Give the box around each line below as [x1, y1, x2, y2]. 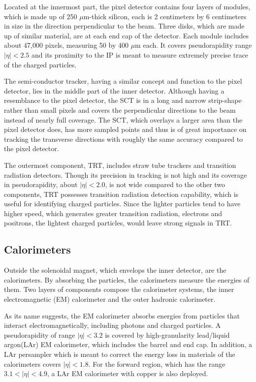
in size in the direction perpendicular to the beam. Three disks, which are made [4, 21, 245, 31]
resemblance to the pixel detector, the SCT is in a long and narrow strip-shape [4, 95, 242, 105]
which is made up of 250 [4, 11, 77, 21]
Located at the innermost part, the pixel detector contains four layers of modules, [4, 1, 251, 11]
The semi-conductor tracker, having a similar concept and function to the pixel [4, 76, 242, 86]
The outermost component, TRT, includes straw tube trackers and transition [4, 159, 236, 170]
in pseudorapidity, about [4, 179, 78, 190]
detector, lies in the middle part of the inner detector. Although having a [4, 85, 224, 95]
